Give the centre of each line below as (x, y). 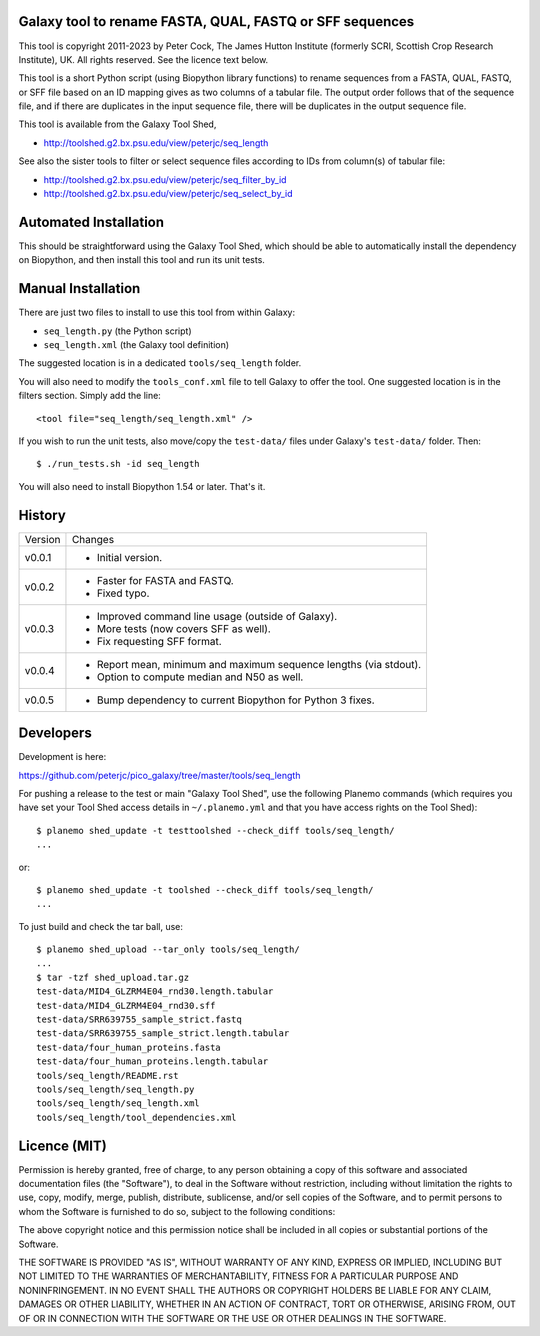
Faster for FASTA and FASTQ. (165, 580)
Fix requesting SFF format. (159, 641)
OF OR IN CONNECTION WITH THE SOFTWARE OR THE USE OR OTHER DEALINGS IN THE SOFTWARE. (232, 1318)
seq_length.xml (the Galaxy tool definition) (136, 345)
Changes (93, 539)
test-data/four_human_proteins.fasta (129, 1047)
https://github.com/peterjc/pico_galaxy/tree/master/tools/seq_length (159, 775)
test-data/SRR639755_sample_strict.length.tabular (163, 1033)
